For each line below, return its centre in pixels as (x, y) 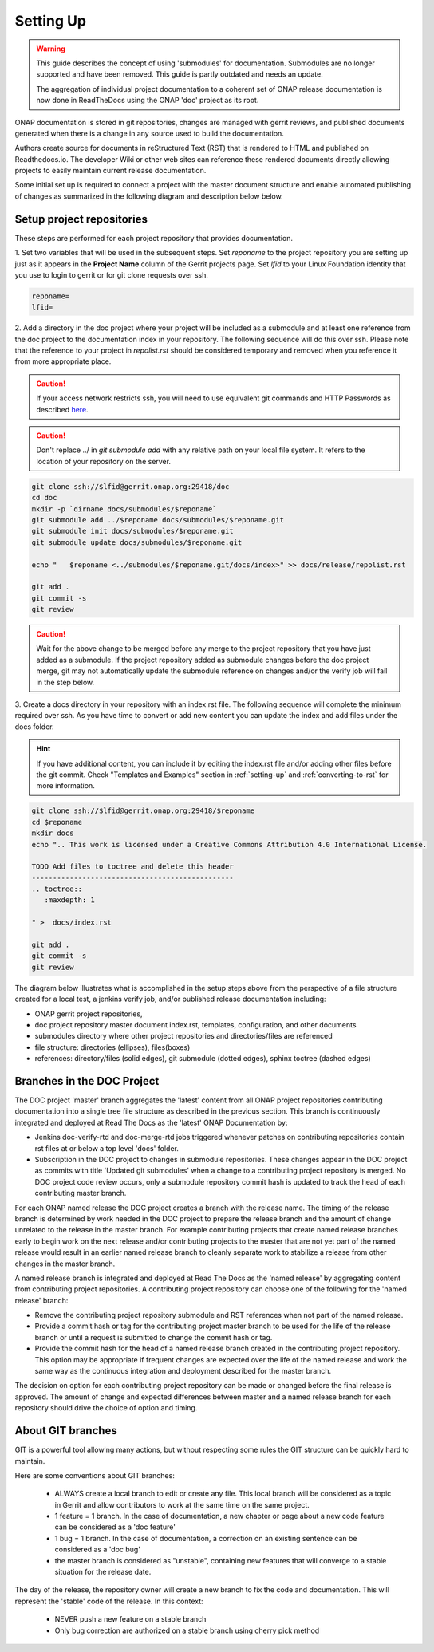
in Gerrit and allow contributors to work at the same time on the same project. (182, 1504)
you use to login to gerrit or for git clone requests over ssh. (112, 274)
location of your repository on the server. (104, 461)
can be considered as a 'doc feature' (115, 1527)
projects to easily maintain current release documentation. (110, 171)
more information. (65, 786)
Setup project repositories (81, 219)
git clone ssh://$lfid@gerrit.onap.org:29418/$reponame (143, 811)
